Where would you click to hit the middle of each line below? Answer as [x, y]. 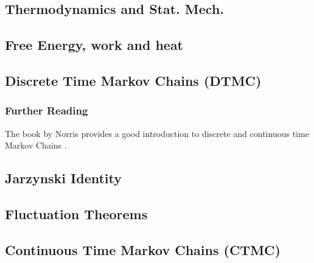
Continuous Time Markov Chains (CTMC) [143, 249]
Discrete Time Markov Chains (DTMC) [133, 80]
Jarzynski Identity [64, 178]
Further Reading [47, 110]
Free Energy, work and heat [94, 45]
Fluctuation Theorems [76, 213]
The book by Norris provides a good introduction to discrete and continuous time [157, 133]
